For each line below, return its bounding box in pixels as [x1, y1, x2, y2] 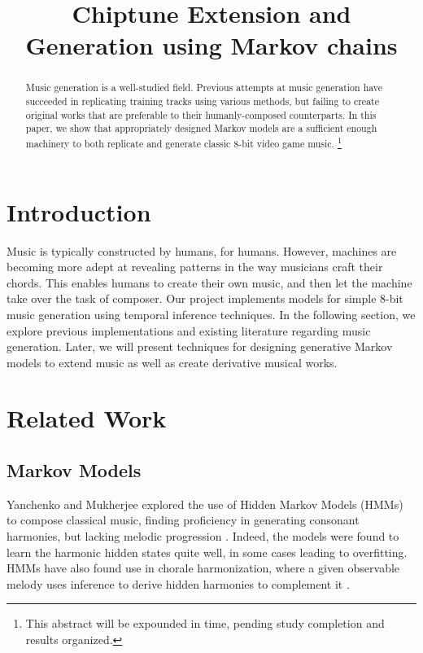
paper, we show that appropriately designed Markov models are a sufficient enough [25, 121, 377, 135]
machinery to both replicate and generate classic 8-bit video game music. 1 [25, 134, 342, 150]
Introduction [7, 195, 151, 228]
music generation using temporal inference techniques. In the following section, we [7, 305, 416, 322]
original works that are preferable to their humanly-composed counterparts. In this [25, 107, 377, 121]
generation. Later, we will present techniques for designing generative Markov [7, 338, 393, 355]
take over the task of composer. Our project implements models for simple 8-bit [7, 290, 403, 307]
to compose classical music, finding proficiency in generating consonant [7, 511, 360, 528]
